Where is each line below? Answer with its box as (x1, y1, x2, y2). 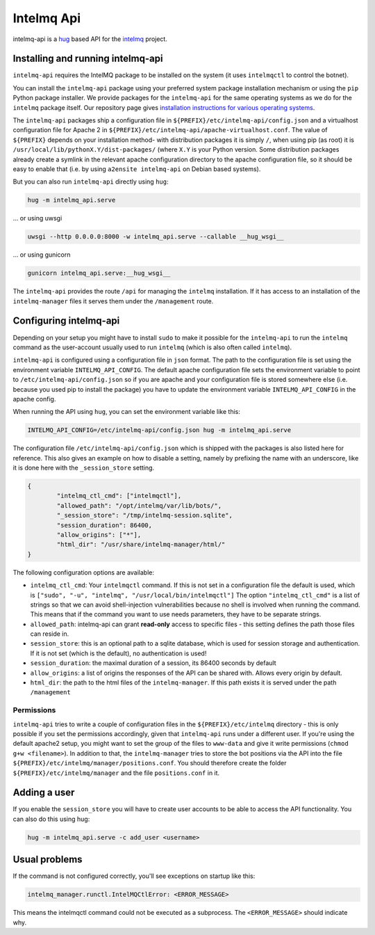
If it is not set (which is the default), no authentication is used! (30, 649, 207, 657)
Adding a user (12, 787, 75, 799)
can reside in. (30, 630, 69, 638)
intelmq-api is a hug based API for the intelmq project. (12, 35, 168, 43)
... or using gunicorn (12, 250, 71, 259)
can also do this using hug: (12, 815, 90, 823)
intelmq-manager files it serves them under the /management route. (12, 296, 214, 305)
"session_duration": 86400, (56, 521, 153, 529)
